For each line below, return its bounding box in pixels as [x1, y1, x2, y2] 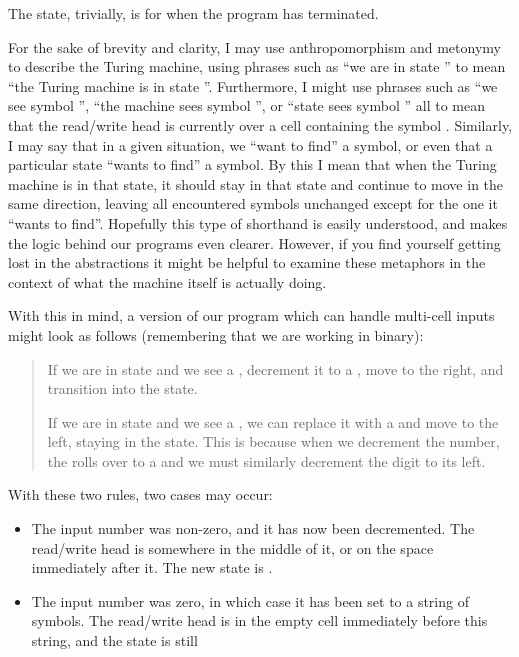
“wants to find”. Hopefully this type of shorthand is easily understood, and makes [8, 212, 508, 233]
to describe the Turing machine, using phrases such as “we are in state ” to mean [8, 56, 506, 77]
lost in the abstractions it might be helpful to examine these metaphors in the [8, 252, 486, 273]
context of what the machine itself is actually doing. [8, 271, 327, 292]
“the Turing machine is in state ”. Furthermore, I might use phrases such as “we [8, 75, 498, 96]
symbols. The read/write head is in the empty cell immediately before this [31, 610, 488, 631]
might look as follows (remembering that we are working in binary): [8, 324, 424, 345]
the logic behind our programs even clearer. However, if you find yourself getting [8, 232, 501, 253]
